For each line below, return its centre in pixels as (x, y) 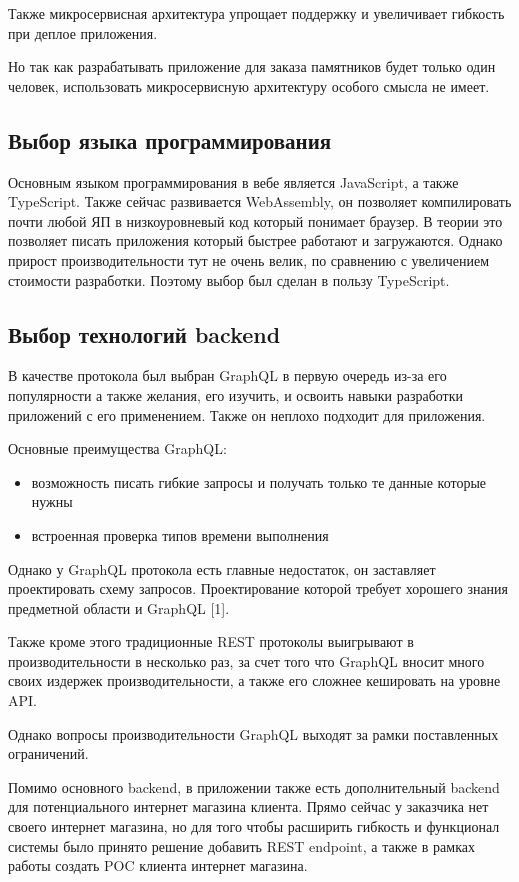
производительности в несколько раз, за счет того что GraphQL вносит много (246, 660)
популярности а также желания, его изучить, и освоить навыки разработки (236, 394)
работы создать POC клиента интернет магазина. (158, 865)
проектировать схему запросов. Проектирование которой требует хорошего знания (258, 588)
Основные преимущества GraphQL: (117, 448)
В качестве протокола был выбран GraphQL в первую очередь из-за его (227, 375)
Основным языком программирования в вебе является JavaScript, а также (233, 181)
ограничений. (48, 753)
